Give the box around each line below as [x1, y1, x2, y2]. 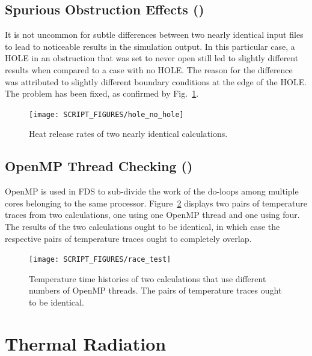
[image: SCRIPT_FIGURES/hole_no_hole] [29, 110, 184, 119]
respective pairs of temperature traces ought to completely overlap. [5, 232, 252, 244]
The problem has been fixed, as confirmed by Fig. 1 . [5, 87, 199, 100]
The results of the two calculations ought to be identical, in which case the [5, 220, 280, 232]
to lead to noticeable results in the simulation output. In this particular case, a [5, 40, 295, 52]
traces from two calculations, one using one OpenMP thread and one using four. [5, 208, 300, 221]
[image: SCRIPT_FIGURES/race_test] [29, 255, 171, 264]
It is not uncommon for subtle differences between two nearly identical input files [5, 28, 304, 41]
